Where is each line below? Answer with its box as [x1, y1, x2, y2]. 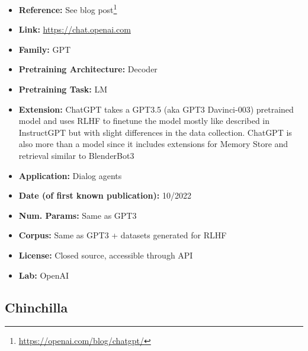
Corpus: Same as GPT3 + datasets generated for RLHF [18, 229, 227, 241]
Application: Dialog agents [18, 169, 122, 181]
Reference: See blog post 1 [18, 2, 117, 15]
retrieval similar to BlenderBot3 [18, 149, 134, 161]
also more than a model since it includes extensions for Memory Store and [18, 138, 288, 150]
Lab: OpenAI [18, 269, 69, 281]
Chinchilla [5, 298, 68, 316]
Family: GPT [18, 43, 71, 55]
